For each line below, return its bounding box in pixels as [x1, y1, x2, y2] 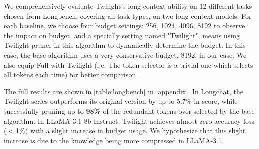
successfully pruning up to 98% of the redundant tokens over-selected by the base [4, 105, 255, 116]
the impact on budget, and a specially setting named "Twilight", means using [4, 30, 240, 40]
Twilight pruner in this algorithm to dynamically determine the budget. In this [4, 40, 246, 50]
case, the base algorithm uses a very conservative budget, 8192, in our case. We [4, 49, 247, 60]
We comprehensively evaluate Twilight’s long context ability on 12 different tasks [4, 1, 252, 11]
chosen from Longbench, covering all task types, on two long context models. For [4, 10, 252, 21]
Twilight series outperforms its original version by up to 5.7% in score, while [4, 96, 238, 106]
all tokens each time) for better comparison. [4, 69, 138, 80]
